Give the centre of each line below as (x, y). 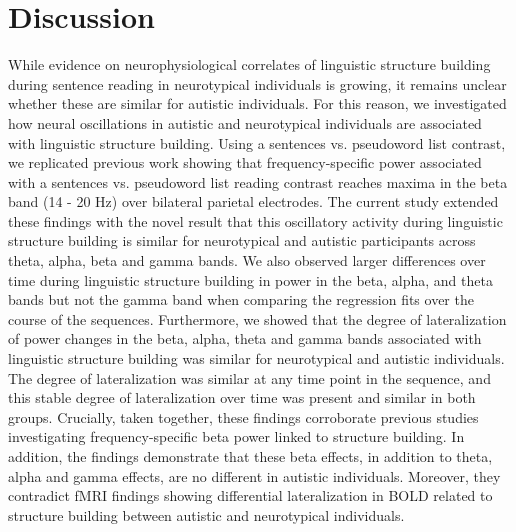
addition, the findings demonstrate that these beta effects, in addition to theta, (250, 456)
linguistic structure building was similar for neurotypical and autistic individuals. (256, 358)
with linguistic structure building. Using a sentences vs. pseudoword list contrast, (257, 142)
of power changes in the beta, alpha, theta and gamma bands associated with (245, 338)
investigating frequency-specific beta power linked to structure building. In (236, 436)
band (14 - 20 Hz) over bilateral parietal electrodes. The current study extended (253, 201)
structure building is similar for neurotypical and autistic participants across (242, 240)
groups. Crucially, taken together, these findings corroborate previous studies (243, 416)
